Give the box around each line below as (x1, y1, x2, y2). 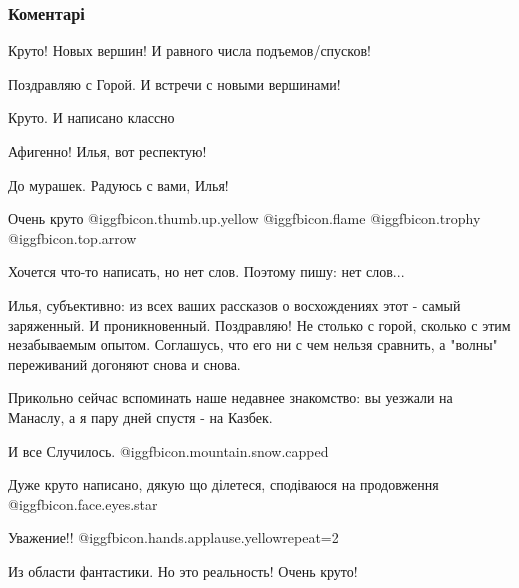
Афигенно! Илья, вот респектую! (8, 141, 207, 161)
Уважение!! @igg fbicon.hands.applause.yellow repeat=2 (8, 527, 339, 548)
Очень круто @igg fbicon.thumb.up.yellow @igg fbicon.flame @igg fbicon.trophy (8, 208, 481, 229)
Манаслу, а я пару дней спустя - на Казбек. (8, 406, 273, 427)
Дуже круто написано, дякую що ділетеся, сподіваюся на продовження (8, 474, 439, 495)
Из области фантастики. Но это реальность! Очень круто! (8, 560, 358, 581)
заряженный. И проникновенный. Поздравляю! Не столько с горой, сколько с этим (8, 314, 511, 335)
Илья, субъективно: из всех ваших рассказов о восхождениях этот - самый (8, 294, 461, 315)
